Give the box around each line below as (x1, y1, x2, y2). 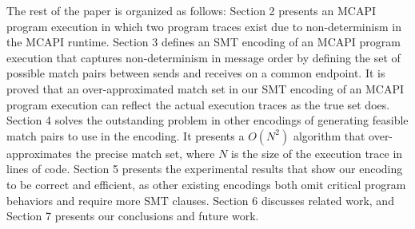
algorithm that (293, 127, 365, 144)
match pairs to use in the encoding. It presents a (6, 127, 245, 144)
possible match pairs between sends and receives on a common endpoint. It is (6, 65, 385, 81)
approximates (6, 144, 72, 161)
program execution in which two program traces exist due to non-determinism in (6, 18, 401, 34)
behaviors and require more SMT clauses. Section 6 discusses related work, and (6, 191, 394, 208)
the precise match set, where (75, 144, 215, 161)
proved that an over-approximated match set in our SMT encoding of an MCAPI (6, 80, 405, 97)
